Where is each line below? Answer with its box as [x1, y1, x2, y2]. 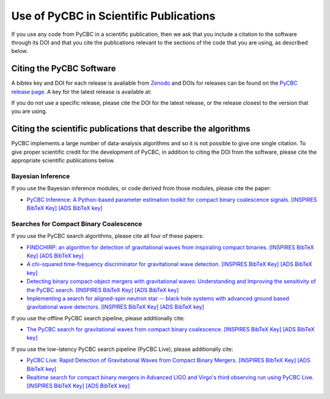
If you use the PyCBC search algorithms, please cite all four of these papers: [11, 232, 204, 240]
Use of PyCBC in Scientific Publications [11, 9, 216, 23]
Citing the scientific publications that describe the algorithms [11, 124, 251, 134]
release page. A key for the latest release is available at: [11, 88, 152, 95]
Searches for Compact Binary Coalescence [11, 220, 142, 228]
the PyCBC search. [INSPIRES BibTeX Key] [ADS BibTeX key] [26, 286, 179, 293]
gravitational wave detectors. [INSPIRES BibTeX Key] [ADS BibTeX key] [26, 303, 205, 311]
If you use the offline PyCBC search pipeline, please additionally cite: [11, 314, 185, 322]
